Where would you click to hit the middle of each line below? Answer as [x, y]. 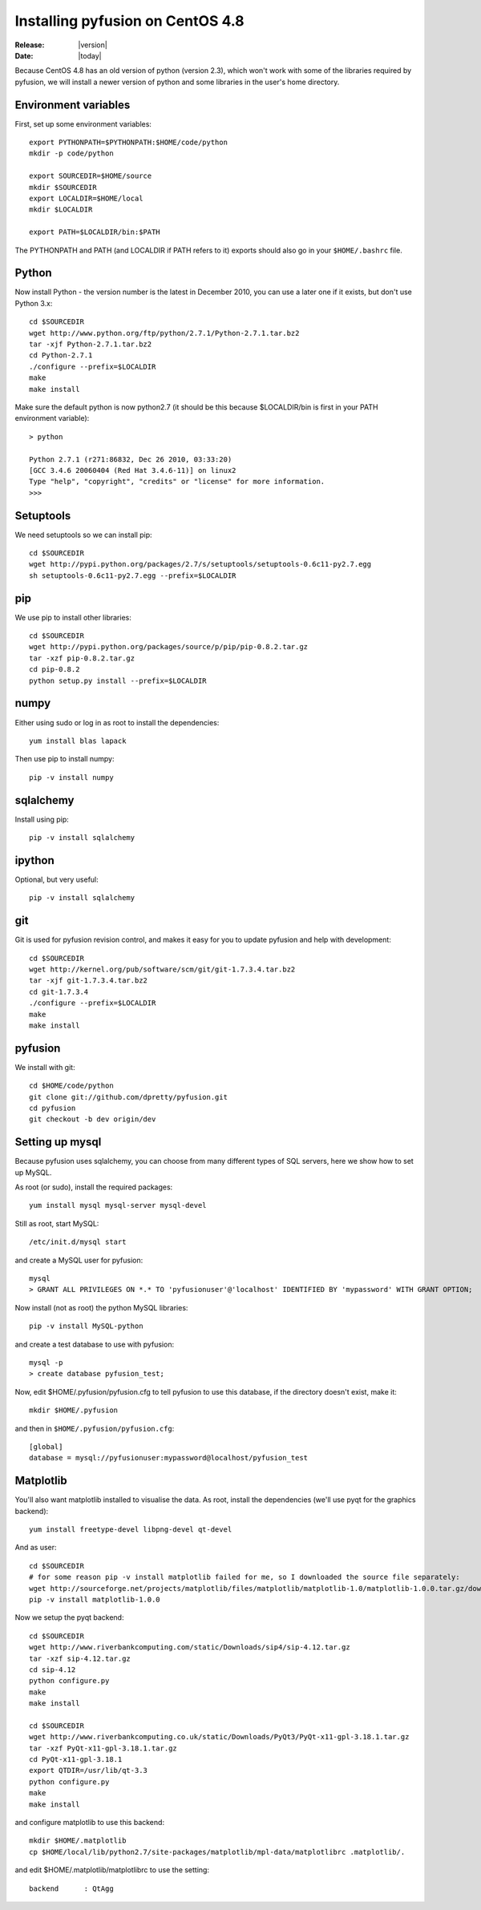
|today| [90, 55]
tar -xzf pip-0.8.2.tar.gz [82, 658]
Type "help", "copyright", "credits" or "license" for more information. [177, 482]
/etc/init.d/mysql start [78, 1242]
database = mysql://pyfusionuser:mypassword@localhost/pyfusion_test [169, 1458]
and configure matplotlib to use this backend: [89, 1823]
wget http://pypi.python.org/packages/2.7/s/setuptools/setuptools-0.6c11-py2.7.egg [200, 564]
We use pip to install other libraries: [73, 617]
